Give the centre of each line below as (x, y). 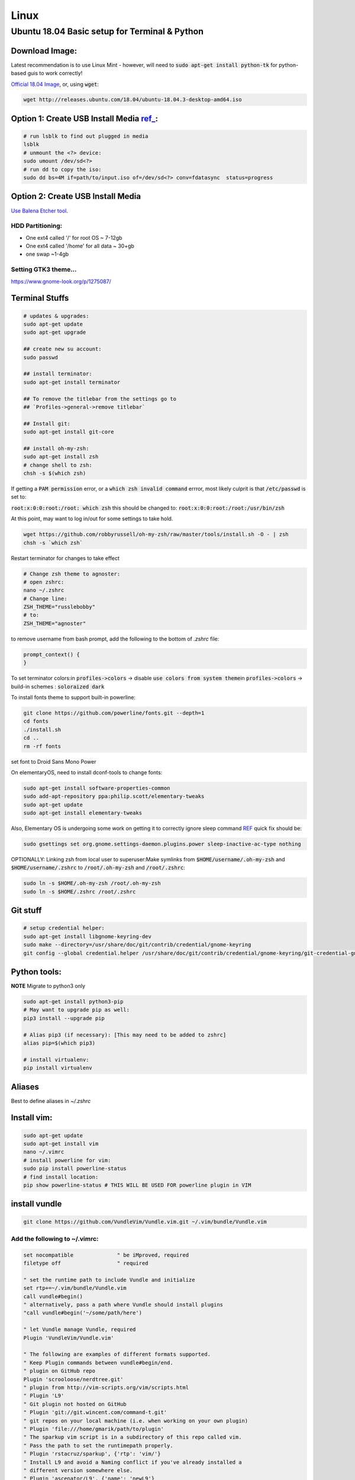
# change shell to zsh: (58, 465)
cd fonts (36, 721)
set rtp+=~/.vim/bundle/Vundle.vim (75, 1288)
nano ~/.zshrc (44, 590)
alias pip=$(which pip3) (59, 1043)
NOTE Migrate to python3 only (48, 986)
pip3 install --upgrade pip (64, 1018)
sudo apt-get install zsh (61, 457)
